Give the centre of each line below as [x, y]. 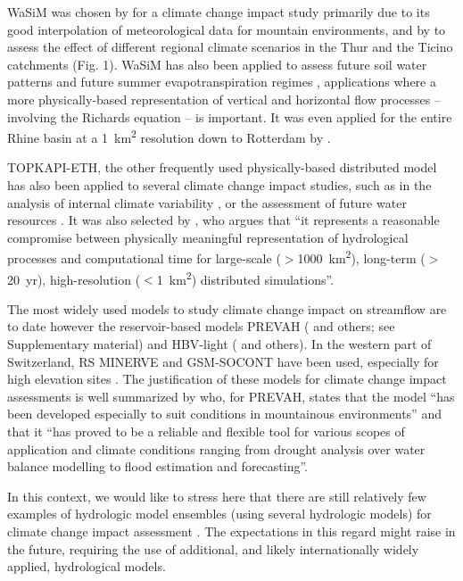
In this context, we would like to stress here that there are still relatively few [217, 496]
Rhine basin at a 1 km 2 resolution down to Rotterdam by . [169, 136]
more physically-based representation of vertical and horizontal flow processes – [224, 99]
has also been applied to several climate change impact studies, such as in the [219, 185]
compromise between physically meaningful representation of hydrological [208, 237]
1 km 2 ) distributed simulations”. [245, 278]
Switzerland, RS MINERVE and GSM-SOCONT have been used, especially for [223, 361]
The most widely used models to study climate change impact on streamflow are [227, 308]
